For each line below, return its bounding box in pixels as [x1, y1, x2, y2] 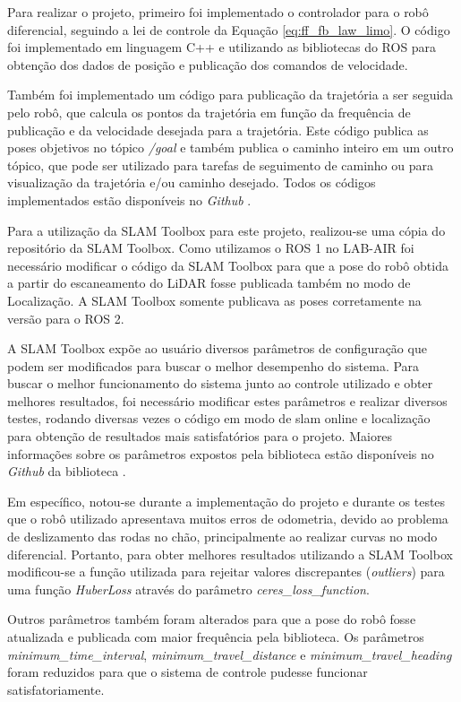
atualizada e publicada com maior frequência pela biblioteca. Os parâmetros [7, 628, 424, 646]
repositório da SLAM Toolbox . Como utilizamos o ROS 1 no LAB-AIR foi [7, 238, 414, 257]
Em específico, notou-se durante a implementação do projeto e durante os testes [7, 491, 446, 510]
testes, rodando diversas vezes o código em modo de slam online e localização [7, 409, 431, 428]
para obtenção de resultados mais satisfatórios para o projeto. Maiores [7, 427, 393, 446]
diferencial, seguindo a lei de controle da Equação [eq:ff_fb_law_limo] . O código [7, 20, 450, 39]
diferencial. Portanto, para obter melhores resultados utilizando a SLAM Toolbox [7, 544, 453, 563]
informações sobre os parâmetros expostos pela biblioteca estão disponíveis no [7, 444, 434, 463]
